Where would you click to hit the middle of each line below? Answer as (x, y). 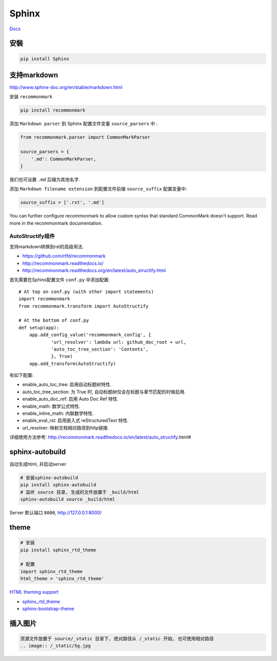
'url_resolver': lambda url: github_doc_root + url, (119, 342)
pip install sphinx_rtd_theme (58, 550)
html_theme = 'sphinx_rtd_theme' (62, 579)
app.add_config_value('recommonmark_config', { (90, 335)
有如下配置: (22, 375)
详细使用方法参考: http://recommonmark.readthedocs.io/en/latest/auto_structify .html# (100, 437)
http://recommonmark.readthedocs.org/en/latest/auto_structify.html (94, 270)
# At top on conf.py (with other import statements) (86, 291)
